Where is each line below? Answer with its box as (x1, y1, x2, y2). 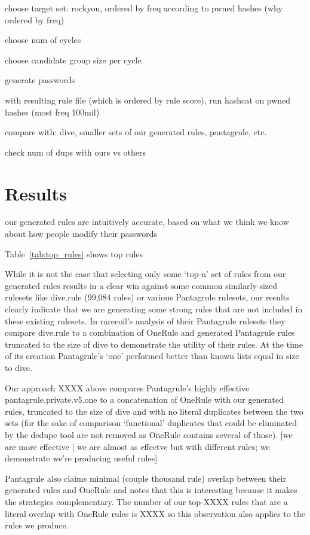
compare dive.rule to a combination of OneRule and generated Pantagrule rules (5, 326, 295, 339)
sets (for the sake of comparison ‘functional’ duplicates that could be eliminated (5, 417, 297, 429)
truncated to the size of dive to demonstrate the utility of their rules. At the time (5, 338, 303, 350)
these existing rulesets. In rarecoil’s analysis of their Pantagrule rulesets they (5, 314, 286, 327)
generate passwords (5, 74, 75, 86)
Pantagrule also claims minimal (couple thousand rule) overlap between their (5, 472, 287, 484)
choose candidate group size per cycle (5, 53, 142, 66)
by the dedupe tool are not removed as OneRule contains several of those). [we (5, 428, 293, 440)
